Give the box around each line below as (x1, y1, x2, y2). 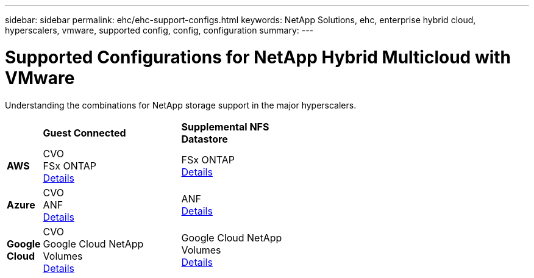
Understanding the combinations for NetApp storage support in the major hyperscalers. (5, 99, 357, 110)
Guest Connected (43, 126, 126, 139)
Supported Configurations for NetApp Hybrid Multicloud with (5, 46, 511, 68)
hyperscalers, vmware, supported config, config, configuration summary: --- (5, 25, 314, 35)
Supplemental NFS (181, 120, 269, 133)
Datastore (181, 132, 228, 145)
